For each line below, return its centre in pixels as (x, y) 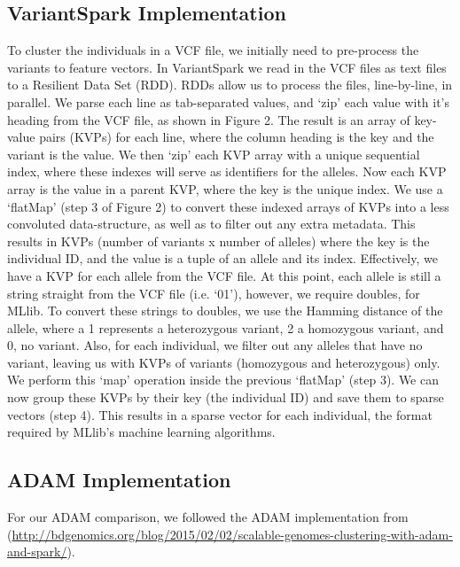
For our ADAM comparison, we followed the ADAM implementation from (208, 517)
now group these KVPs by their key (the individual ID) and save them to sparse (226, 397)
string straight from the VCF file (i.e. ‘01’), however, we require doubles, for (214, 293)
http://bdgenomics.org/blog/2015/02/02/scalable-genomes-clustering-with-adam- (232, 534)
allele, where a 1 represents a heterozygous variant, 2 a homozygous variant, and (226, 327)
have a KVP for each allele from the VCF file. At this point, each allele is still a (224, 275)
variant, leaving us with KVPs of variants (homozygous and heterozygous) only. (224, 362)
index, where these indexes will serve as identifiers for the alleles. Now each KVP (227, 171)
